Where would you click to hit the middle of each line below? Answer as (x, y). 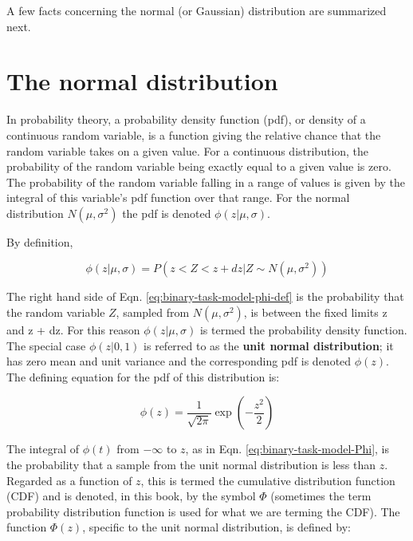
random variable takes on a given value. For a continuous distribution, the (188, 150)
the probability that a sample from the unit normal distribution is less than (191, 465)
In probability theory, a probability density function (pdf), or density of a (186, 119)
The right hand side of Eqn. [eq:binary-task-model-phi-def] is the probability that (205, 296)
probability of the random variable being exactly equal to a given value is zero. (199, 166)
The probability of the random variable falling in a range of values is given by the (206, 182)
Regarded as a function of (69, 480)
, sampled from (153, 312)
